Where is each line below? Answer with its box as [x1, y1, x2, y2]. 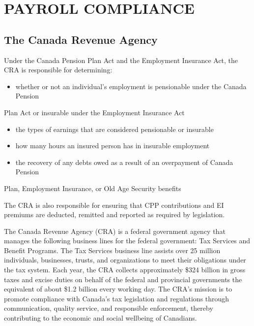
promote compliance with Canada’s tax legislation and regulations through [4, 293, 229, 303]
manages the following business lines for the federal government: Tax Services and [4, 235, 251, 246]
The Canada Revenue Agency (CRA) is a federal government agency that [4, 226, 226, 236]
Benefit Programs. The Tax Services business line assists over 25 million [4, 245, 221, 255]
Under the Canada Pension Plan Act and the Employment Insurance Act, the [4, 55, 238, 65]
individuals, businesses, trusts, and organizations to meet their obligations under [4, 255, 246, 265]
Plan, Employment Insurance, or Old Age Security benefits [4, 183, 181, 193]
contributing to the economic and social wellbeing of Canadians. [4, 313, 197, 323]
